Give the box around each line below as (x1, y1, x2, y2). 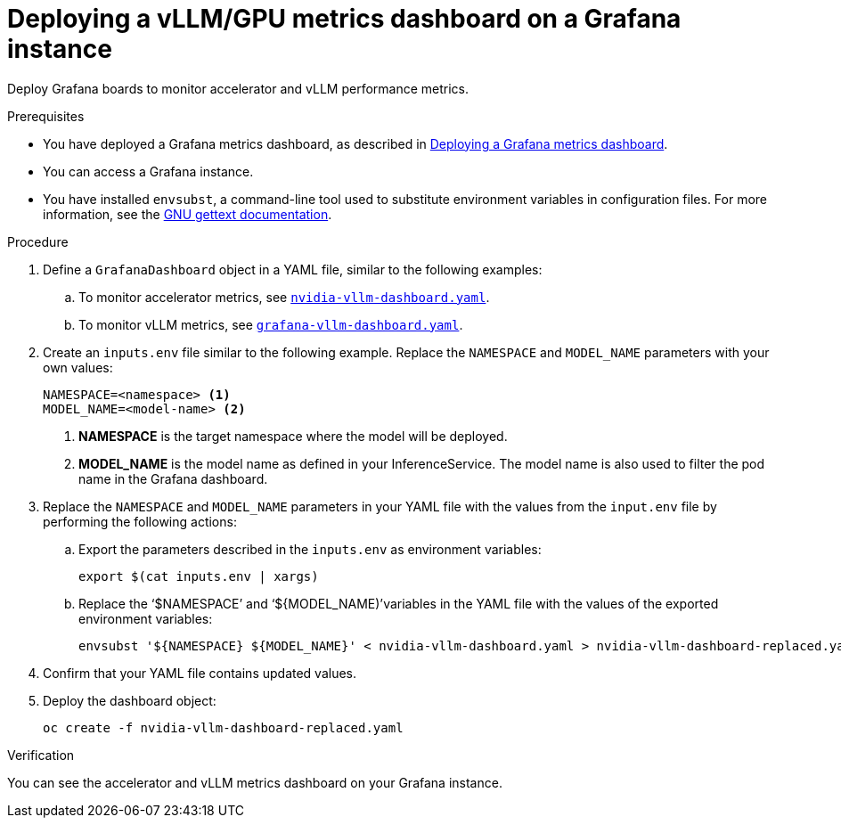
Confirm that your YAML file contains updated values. (43, 665, 357, 681)
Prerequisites (7, 108, 85, 124)
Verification (7, 747, 75, 763)
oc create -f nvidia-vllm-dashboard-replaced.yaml (43, 720, 404, 735)
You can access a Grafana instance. (43, 163, 254, 179)
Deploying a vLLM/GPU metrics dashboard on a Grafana (7, 4, 682, 34)
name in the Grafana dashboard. (78, 470, 268, 486)
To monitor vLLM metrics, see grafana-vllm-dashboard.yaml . (78, 316, 463, 332)
